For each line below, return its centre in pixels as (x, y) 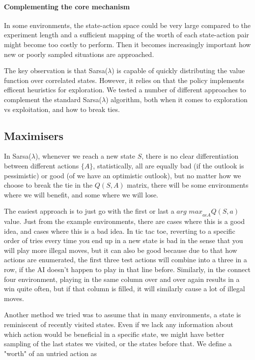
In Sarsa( (18, 156)
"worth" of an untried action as (51, 353)
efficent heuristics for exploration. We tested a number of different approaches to (125, 90)
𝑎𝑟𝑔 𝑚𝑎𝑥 (190, 212)
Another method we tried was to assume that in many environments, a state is (123, 315)
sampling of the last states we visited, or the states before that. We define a (118, 344)
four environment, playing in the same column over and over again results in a (122, 279)
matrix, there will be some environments (188, 185)
